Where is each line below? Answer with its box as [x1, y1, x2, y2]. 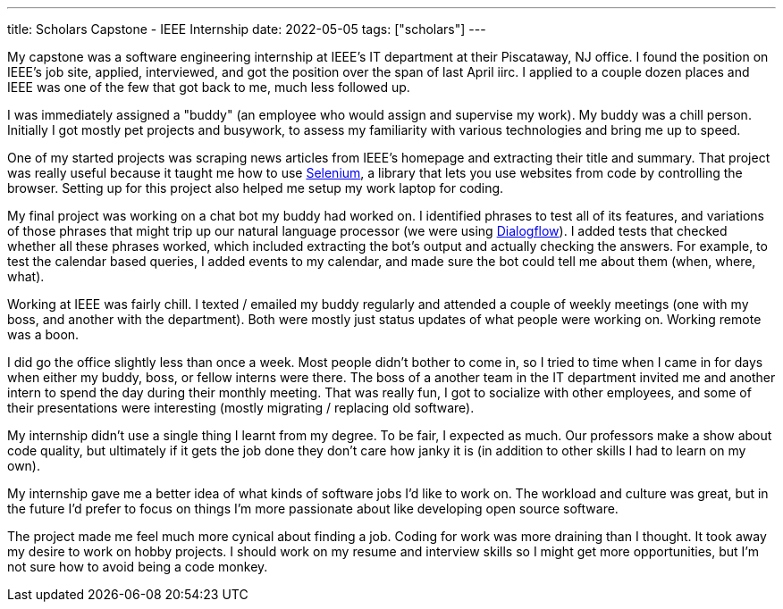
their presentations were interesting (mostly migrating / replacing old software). [7, 400, 475, 415]
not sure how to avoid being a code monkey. [7, 559, 268, 574]
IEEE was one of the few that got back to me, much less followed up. [7, 79, 410, 95]
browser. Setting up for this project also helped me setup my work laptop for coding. [7, 180, 504, 196]
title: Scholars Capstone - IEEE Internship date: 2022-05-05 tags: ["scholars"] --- [7, 21, 486, 37]
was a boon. [7, 327, 80, 342]
